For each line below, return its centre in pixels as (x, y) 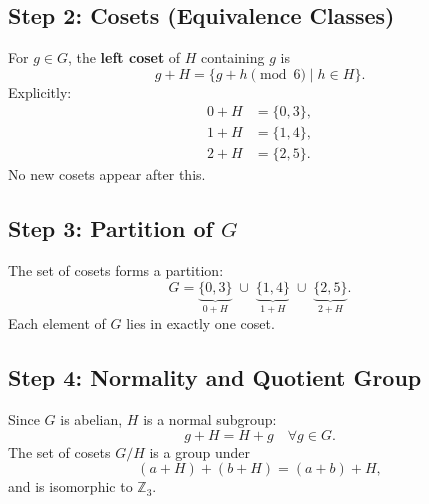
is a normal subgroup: (210, 419)
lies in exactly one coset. (200, 323)
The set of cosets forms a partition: (116, 270)
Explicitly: (40, 91)
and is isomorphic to (70, 486)
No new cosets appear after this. (107, 174)
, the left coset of (124, 57)
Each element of (57, 323)
